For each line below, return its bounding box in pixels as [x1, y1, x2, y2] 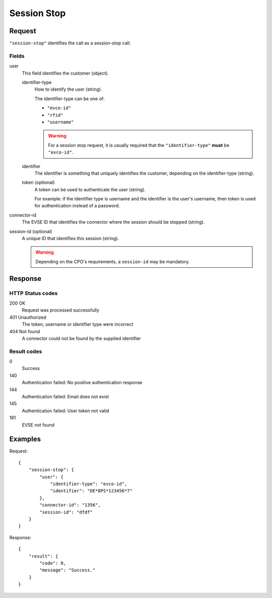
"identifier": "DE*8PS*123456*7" [50, 488, 133, 494]
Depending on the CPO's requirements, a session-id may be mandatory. [35, 258, 190, 264]
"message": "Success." [39, 567, 96, 573]
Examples [9, 435, 41, 443]
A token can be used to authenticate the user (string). [34, 186, 146, 192]
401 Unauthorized [9, 314, 46, 320]
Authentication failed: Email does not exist [22, 394, 109, 400]
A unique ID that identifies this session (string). [22, 236, 119, 242]
